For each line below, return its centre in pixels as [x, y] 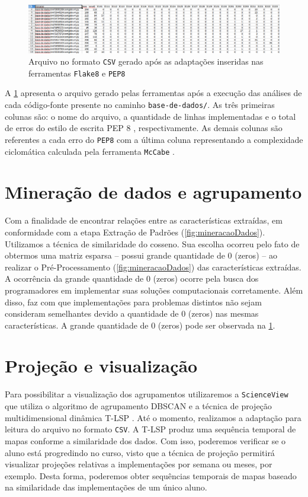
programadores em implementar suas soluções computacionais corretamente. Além [154, 290]
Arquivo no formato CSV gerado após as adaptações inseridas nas [146, 61]
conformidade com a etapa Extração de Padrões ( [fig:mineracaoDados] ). [135, 232]
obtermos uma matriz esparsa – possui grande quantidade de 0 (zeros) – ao [141, 255]
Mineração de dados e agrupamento [153, 192]
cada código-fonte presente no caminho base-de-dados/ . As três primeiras [140, 105]
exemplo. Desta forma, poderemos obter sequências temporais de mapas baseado [151, 475]
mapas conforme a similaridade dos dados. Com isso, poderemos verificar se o [145, 440]
